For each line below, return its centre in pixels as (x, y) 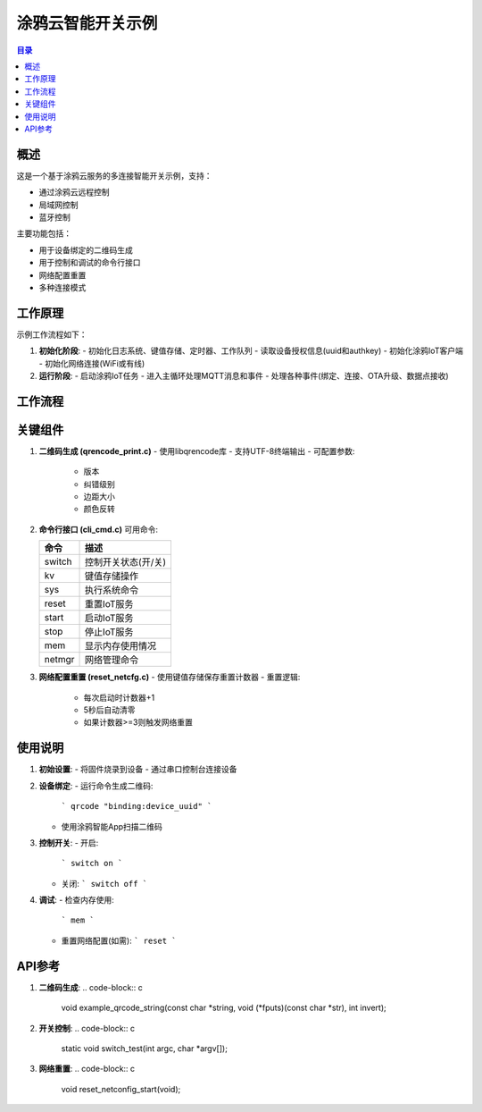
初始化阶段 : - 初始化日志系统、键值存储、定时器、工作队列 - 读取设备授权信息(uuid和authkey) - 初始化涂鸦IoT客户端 (251, 351)
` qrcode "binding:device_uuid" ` (137, 806)
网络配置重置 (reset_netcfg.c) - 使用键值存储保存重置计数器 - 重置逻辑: (170, 677)
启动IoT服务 (109, 619)
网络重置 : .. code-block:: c (87, 1069)
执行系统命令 (112, 590)
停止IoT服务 (109, 632)
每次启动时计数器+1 (119, 697)
